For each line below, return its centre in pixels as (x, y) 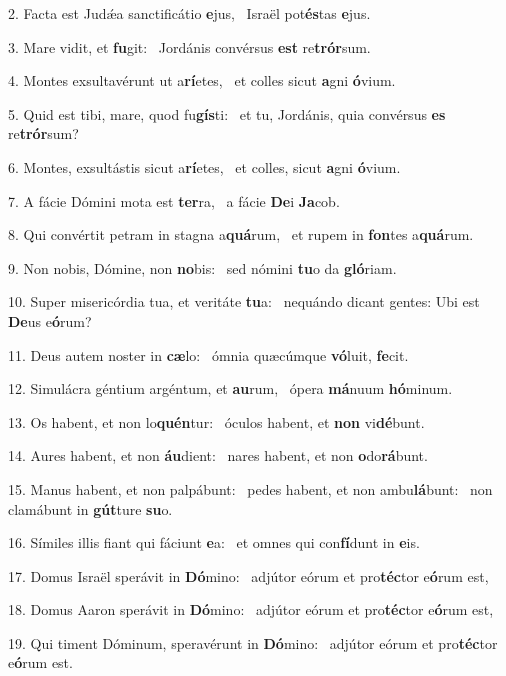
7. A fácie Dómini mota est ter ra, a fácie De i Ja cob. (174, 200)
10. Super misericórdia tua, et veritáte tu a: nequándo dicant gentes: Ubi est (244, 301)
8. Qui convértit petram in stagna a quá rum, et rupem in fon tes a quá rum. (241, 234)
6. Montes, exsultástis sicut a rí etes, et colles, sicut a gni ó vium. (204, 166)
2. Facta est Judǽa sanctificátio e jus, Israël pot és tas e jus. (189, 13)
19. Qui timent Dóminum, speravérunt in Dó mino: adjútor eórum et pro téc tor (253, 642)
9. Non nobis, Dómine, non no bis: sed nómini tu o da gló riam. (202, 267)
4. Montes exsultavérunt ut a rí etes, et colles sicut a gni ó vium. (202, 80)
